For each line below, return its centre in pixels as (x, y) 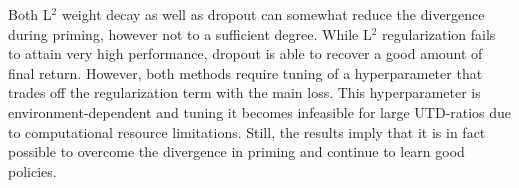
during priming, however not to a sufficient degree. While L (190, 33)
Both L (30, 14)
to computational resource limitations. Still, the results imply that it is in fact (247, 131)
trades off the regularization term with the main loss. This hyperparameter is (244, 92)
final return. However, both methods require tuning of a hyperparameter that (245, 72)
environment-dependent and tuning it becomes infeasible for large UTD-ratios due (260, 111)
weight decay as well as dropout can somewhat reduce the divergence (273, 14)
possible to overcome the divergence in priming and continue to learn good (236, 151)
